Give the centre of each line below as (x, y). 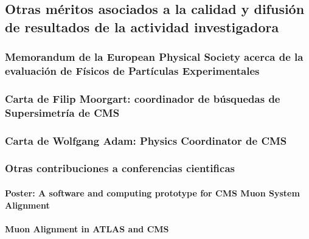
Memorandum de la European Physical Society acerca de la (154, 57)
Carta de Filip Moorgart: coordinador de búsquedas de (143, 98)
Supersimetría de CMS (62, 112)
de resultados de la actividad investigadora (142, 26)
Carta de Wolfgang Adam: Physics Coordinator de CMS (146, 140)
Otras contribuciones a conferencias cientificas (120, 168)
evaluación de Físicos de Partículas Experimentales (132, 71)
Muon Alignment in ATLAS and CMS (87, 228)
